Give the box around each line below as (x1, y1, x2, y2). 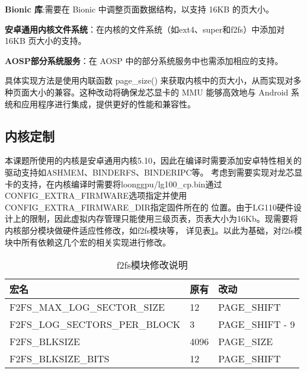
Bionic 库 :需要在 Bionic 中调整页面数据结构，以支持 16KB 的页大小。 (5, 3, 274, 15)
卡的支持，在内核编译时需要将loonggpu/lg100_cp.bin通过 (5, 177, 222, 190)
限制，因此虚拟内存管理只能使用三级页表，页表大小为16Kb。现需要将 (29, 212, 298, 225)
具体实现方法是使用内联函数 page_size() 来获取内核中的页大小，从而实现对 (5, 74, 293, 87)
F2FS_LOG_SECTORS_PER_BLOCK (9, 317, 181, 331)
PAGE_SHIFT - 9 (218, 317, 295, 331)
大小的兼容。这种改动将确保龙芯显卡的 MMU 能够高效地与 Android (29, 85, 289, 98)
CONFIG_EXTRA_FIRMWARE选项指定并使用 (5, 189, 187, 202)
